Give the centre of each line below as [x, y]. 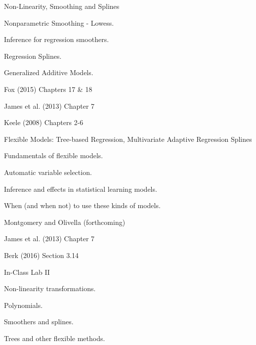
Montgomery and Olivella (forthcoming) [65, 222]
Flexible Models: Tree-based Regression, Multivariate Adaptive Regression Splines [128, 139]
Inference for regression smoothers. [57, 39]
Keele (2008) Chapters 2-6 [44, 122]
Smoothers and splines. [39, 322]
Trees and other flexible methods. [55, 338]
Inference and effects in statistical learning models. [81, 189]
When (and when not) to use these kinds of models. [82, 205]
